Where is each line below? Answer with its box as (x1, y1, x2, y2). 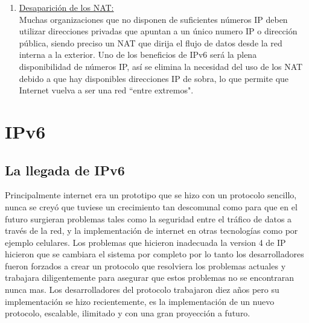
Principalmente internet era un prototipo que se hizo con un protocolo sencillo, (5, 189, 297, 201)
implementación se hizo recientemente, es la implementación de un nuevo (5, 295, 275, 307)
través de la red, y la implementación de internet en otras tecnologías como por (5, 224, 298, 237)
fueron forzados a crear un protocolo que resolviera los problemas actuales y (5, 259, 286, 272)
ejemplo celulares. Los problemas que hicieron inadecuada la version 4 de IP (5, 236, 286, 248)
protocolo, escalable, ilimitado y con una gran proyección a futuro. (5, 307, 250, 319)
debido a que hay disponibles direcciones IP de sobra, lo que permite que (19, 72, 289, 84)
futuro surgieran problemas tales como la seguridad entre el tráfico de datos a (5, 212, 292, 225)
